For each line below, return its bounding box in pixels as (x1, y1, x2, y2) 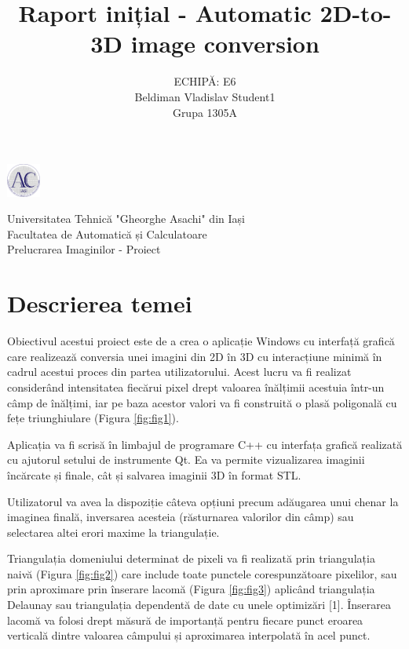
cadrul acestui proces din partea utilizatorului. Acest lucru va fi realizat (7, 363, 352, 380)
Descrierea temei (7, 287, 192, 319)
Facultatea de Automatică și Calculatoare (7, 225, 207, 242)
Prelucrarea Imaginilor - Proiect (7, 241, 161, 257)
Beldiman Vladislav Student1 (134, 88, 276, 104)
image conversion (130, 27, 320, 60)
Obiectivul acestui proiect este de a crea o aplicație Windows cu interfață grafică (7, 333, 395, 349)
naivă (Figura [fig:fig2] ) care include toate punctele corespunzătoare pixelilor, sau (7, 565, 397, 582)
